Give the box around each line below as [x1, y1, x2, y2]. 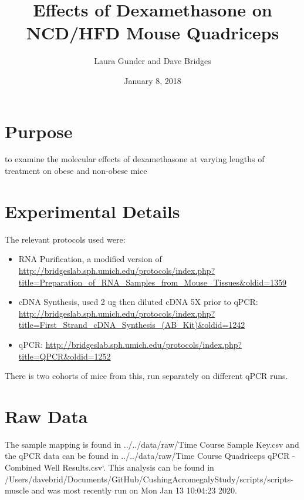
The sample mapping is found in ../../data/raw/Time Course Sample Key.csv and [5, 438, 299, 450]
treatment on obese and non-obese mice [5, 165, 147, 177]
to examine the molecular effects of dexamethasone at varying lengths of [5, 153, 265, 165]
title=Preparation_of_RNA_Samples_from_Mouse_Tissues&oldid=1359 [18, 276, 287, 288]
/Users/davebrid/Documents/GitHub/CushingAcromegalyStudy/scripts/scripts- [5, 472, 293, 485]
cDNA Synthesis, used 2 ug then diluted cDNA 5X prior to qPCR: [18, 296, 258, 308]
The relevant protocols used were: [5, 233, 126, 245]
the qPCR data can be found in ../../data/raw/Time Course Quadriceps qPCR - [5, 449, 295, 462]
